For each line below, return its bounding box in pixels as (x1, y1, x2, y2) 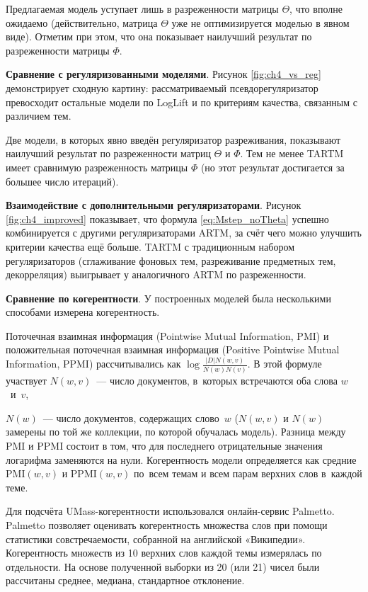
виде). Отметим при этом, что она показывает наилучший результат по (6, 29, 312, 44)
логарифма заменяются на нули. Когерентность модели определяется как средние (6, 452, 357, 467)
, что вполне (289, 1, 343, 16)
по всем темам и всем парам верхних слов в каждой (134, 466, 362, 481)
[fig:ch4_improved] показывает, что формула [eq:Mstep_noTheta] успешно (6, 211, 329, 226)
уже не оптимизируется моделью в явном (171, 15, 350, 30)
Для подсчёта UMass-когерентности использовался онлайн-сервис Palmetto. (6, 503, 335, 518)
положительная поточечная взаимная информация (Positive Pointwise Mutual (6, 342, 340, 357)
